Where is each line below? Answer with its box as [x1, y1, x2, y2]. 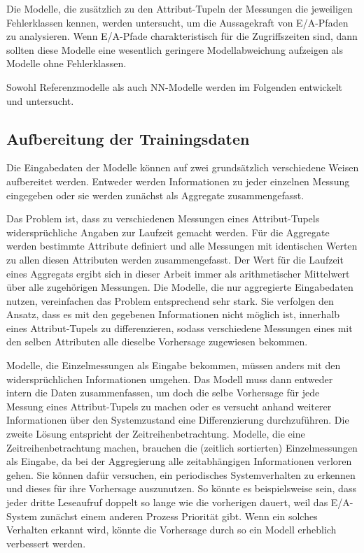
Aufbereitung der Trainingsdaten [6, 127, 250, 149]
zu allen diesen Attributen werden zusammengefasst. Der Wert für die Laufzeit [6, 252, 344, 266]
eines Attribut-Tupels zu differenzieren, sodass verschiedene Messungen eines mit [6, 320, 353, 335]
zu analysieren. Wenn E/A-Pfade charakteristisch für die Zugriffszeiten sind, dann [6, 29, 358, 43]
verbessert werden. [6, 536, 86, 550]
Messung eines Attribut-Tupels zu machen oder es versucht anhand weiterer [6, 398, 332, 413]
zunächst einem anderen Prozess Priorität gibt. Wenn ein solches [40, 508, 318, 523]
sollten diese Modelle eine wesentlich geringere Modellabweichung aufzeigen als [6, 42, 344, 57]
